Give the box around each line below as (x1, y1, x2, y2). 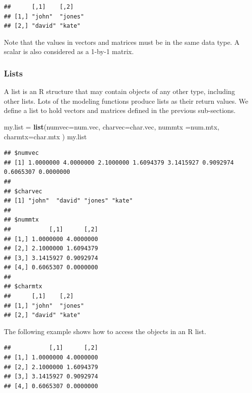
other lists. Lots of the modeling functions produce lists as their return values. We (4, 95, 249, 106)
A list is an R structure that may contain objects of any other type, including (4, 86, 235, 96)
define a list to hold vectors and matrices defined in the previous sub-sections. (4, 105, 236, 115)
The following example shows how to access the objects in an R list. (4, 326, 206, 336)
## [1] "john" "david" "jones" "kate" (4, 197, 133, 205)
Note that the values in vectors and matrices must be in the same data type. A (4, 37, 240, 47)
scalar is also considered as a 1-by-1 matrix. (4, 46, 134, 56)
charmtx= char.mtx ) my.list (4, 131, 87, 141)
